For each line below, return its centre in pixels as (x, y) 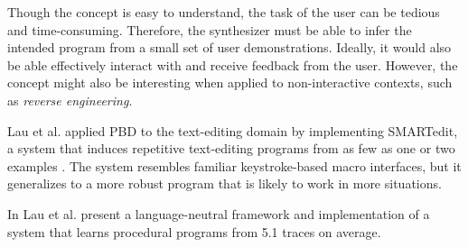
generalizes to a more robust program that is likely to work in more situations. (225, 183)
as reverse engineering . (70, 100)
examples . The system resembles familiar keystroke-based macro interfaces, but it (234, 165)
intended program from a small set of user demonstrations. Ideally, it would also (229, 47)
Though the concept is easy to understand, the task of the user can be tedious (224, 12)
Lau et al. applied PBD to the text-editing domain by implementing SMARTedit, (233, 130)
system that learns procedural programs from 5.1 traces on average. (194, 231)
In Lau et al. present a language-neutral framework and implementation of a (219, 213)
